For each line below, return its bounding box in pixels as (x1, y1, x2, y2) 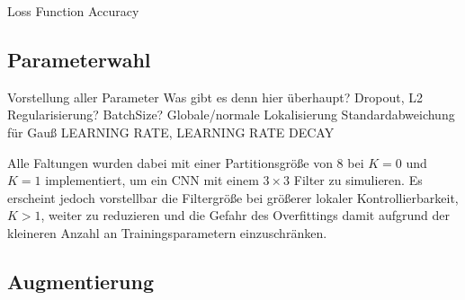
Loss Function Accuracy (7, 2, 139, 20)
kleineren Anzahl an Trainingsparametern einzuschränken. (7, 223, 327, 242)
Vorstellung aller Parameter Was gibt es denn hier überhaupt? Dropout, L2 (7, 87, 423, 106)
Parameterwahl (7, 45, 151, 73)
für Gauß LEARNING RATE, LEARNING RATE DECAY (7, 122, 335, 141)
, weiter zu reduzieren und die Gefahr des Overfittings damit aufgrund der (40, 206, 450, 225)
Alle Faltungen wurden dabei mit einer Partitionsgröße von (7, 153, 333, 172)
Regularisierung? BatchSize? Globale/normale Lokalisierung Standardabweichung (7, 105, 455, 124)
